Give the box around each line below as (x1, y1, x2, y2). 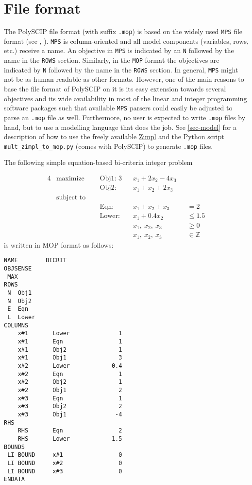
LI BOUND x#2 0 (7, 459, 122, 467)
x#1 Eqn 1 (17, 338, 122, 345)
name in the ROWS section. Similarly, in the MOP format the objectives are (4, 55, 219, 65)
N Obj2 (7, 297, 32, 305)
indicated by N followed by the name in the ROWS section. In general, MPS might (4, 64, 238, 74)
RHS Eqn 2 (17, 427, 122, 434)
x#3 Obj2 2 (17, 403, 122, 410)
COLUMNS (4, 322, 29, 329)
